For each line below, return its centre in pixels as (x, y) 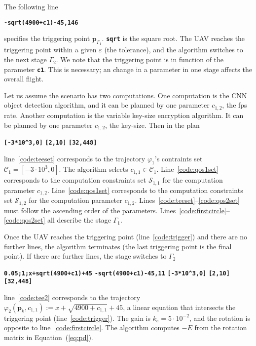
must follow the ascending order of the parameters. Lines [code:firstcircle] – (117, 210)
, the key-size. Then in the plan (152, 125)
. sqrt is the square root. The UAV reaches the (173, 38)
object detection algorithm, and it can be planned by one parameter (107, 105)
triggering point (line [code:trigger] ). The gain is (77, 318)
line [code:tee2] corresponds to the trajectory (72, 297)
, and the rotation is (219, 318)
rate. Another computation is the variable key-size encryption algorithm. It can (124, 115)
